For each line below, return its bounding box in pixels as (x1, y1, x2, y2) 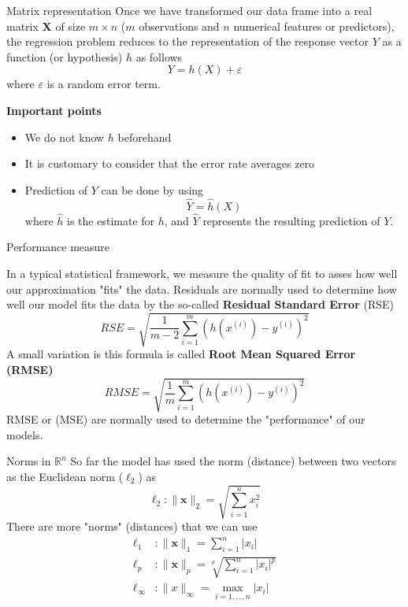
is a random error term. (46, 76, 161, 92)
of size (55, 17, 86, 34)
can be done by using (101, 181, 204, 198)
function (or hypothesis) (6, 48, 123, 65)
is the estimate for (67, 212, 155, 228)
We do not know (24, 128, 105, 145)
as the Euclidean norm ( (6, 468, 124, 484)
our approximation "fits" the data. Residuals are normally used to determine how (6, 280, 397, 297)
